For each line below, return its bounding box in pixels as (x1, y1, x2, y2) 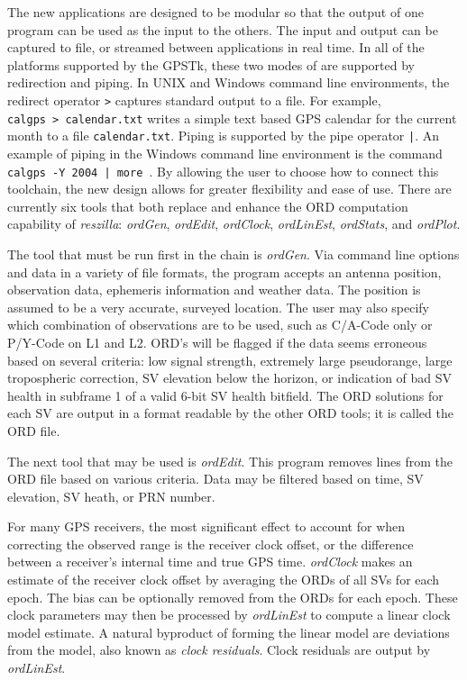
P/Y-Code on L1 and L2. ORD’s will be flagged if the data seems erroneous (7, 332, 427, 351)
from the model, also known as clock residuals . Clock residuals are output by (7, 640, 431, 659)
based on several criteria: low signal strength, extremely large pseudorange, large (7, 350, 453, 369)
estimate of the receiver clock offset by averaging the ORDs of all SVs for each (7, 570, 440, 589)
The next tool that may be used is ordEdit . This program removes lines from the (7, 451, 453, 470)
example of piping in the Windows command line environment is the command (7, 143, 443, 162)
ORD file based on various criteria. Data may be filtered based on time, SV (7, 469, 424, 488)
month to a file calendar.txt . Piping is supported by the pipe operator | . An (7, 126, 439, 145)
